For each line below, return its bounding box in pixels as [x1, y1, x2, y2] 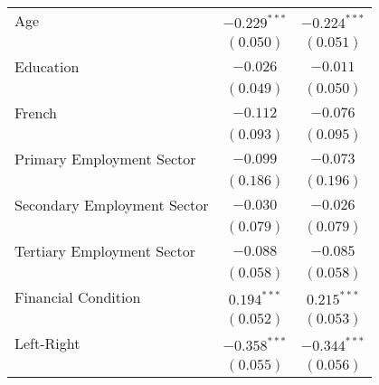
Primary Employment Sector [14, 148, 196, 169]
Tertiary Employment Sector [14, 240, 195, 261]
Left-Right [14, 333, 81, 353]
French [14, 102, 57, 123]
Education [14, 56, 80, 77]
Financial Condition [14, 286, 141, 307]
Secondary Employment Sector [14, 194, 209, 215]
